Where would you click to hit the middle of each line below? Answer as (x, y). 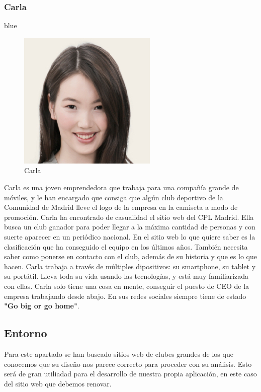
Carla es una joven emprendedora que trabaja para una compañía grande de (121, 187)
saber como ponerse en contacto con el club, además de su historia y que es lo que (130, 256)
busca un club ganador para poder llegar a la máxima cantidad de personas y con (130, 227)
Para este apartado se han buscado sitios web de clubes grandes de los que (119, 354)
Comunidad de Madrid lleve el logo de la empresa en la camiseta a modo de (121, 207)
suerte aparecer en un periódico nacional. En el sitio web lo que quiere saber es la (130, 236)
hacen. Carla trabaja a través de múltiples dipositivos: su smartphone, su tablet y (130, 266)
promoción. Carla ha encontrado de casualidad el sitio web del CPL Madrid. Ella (129, 217)
